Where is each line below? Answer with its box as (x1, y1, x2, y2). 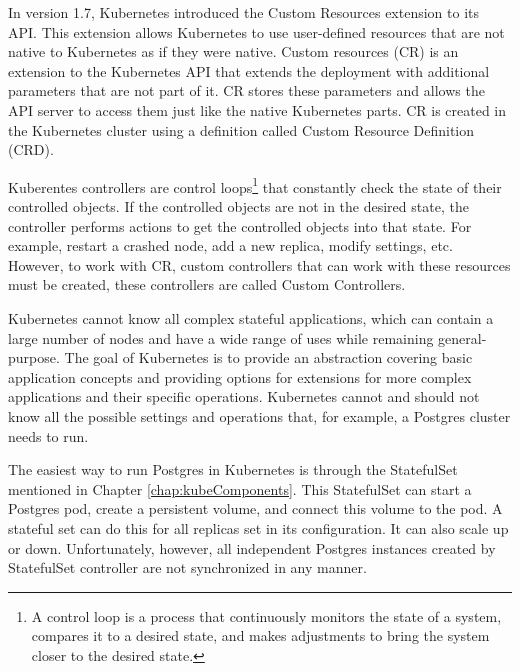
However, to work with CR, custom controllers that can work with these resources (8, 254, 511, 275)
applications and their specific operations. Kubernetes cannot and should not (8, 386, 480, 407)
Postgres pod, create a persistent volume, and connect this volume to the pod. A (8, 498, 503, 519)
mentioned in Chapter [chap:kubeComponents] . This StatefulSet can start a (8, 478, 472, 499)
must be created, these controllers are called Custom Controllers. (8, 274, 406, 295)
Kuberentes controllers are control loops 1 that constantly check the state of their (8, 173, 502, 197)
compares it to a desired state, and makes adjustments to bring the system (31, 625, 490, 646)
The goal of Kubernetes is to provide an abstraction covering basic (64, 347, 473, 368)
